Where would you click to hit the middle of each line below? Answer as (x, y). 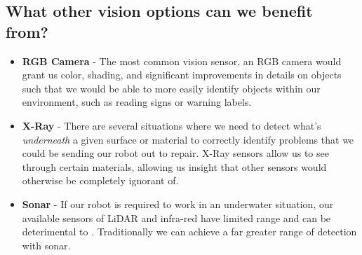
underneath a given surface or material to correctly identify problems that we (188, 139)
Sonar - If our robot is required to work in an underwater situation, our (178, 204)
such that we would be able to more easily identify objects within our (171, 88)
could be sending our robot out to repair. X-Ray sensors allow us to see (175, 153)
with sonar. (46, 245)
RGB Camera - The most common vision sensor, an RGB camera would (182, 61)
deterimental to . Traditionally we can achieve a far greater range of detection (189, 232)
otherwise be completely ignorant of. (100, 180)
